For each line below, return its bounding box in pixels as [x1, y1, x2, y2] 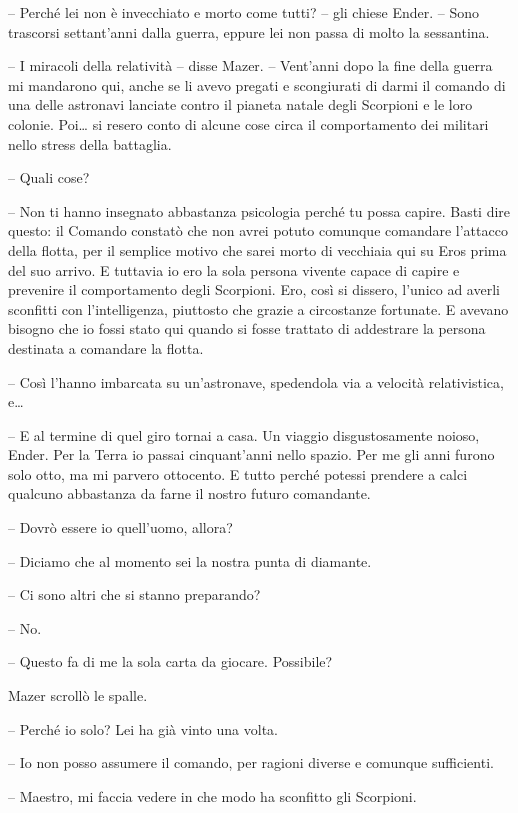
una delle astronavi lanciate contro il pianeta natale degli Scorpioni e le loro [8, 94, 473, 115]
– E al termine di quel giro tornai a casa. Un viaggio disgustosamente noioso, [8, 424, 480, 445]
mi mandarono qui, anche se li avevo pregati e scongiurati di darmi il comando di [8, 74, 506, 95]
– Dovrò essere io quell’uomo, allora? [8, 517, 233, 538]
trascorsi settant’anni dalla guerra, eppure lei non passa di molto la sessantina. [8, 21, 490, 42]
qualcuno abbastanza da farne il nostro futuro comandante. [8, 483, 371, 504]
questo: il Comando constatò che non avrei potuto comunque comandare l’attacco [8, 220, 508, 241]
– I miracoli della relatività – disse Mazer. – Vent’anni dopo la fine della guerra [8, 55, 493, 76]
